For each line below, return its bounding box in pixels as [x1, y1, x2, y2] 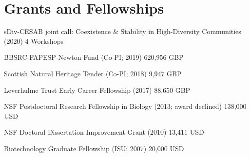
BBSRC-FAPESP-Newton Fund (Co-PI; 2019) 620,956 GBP [4, 52, 184, 62]
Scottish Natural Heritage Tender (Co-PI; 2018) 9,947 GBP [4, 68, 182, 78]
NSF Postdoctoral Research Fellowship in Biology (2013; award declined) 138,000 [4, 101, 247, 111]
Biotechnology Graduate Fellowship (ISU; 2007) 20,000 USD [4, 143, 184, 153]
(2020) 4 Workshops [4, 35, 63, 46]
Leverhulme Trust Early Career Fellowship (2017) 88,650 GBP [4, 85, 191, 95]
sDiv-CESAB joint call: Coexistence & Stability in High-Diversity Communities [4, 26, 241, 36]
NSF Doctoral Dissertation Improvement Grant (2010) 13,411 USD [4, 127, 204, 137]
